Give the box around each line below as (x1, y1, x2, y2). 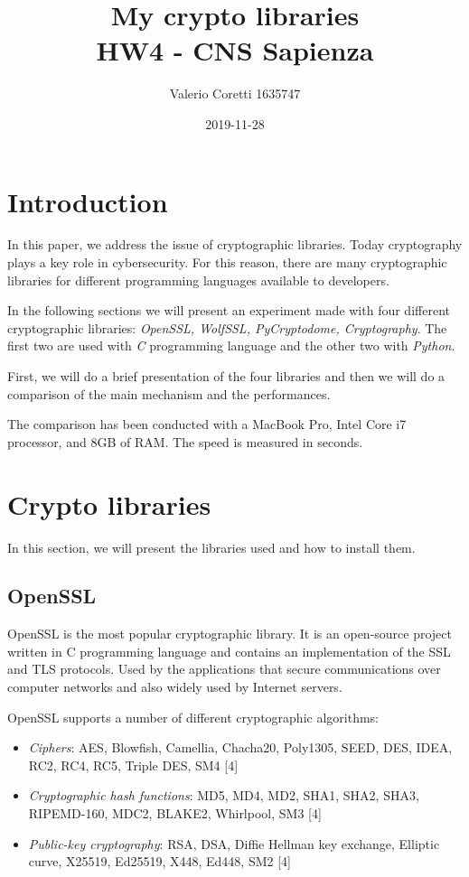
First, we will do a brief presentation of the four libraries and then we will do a (7, 367, 446, 385)
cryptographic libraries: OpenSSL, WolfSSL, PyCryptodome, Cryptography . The (7, 318, 447, 337)
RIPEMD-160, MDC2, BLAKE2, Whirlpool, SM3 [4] (28, 804, 322, 823)
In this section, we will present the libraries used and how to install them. (7, 537, 416, 556)
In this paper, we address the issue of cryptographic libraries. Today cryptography (7, 235, 463, 254)
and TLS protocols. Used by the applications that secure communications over (7, 659, 441, 678)
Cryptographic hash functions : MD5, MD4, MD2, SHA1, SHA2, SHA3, (28, 786, 419, 805)
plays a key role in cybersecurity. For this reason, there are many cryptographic (7, 253, 447, 272)
